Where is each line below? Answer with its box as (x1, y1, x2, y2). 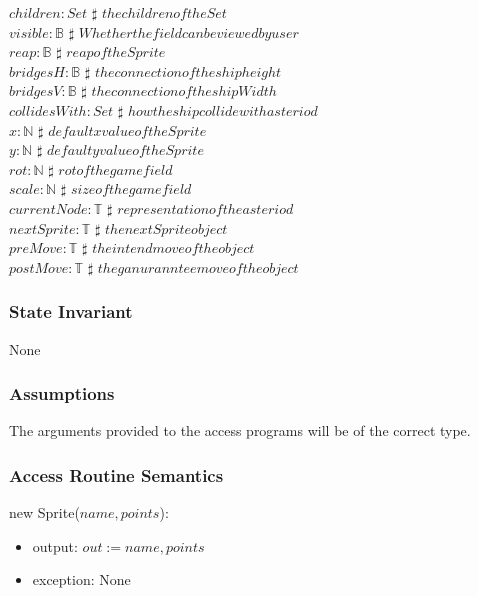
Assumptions (9, 381, 115, 406)
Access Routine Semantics (9, 462, 224, 487)
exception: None (32, 569, 131, 590)
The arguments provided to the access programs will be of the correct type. (9, 420, 471, 441)
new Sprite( (9, 502, 80, 523)
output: (32, 535, 78, 556)
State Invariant (9, 299, 133, 324)
